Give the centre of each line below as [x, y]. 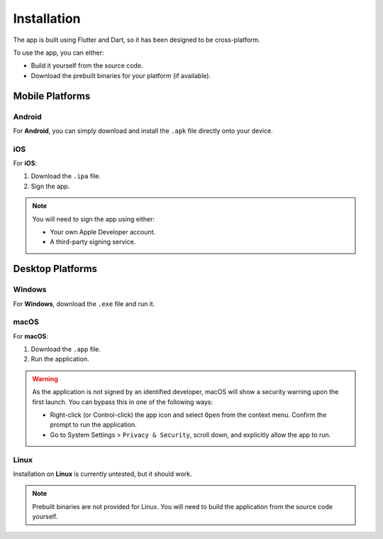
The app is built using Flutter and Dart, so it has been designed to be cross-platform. [137, 40]
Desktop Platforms [55, 269]
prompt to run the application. [94, 425]
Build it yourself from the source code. [87, 66]
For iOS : [25, 163]
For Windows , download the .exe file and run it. [84, 304]
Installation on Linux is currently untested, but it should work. [102, 474]
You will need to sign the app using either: [94, 219]
